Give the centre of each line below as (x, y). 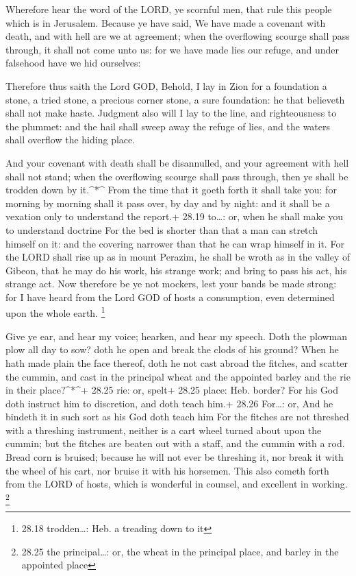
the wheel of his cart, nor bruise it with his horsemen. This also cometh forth (167, 470)
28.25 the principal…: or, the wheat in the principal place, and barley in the (180, 551)
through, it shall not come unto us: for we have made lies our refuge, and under (172, 49)
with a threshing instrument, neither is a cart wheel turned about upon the (164, 430)
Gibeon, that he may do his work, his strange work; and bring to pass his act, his (176, 270)
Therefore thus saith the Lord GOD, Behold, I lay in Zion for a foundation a (166, 85)
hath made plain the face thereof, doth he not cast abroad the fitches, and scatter (177, 362)
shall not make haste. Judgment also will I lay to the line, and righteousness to (171, 113)
